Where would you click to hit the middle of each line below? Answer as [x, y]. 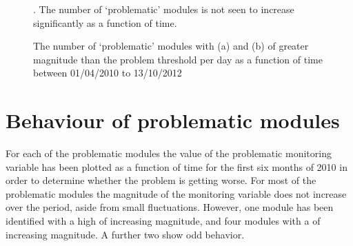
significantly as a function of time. [105, 22]
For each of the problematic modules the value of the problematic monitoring [169, 153]
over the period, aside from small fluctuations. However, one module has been [170, 207]
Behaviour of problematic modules [173, 120]
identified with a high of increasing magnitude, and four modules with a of [163, 221]
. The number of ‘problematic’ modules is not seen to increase [164, 9]
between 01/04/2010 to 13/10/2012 [108, 73]
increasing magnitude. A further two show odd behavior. [125, 234]
